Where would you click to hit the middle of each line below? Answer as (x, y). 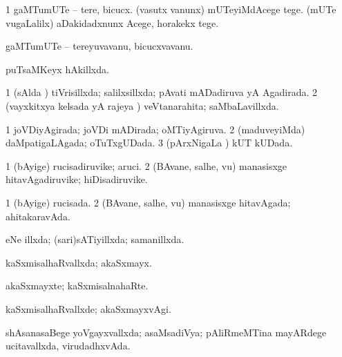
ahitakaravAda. (38, 216)
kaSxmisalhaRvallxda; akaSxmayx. (79, 262)
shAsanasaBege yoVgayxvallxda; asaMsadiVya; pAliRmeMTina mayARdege (166, 332)
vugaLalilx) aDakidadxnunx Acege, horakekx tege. (112, 22)
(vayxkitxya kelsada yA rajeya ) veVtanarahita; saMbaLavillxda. (142, 105)
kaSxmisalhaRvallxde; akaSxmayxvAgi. (88, 308)
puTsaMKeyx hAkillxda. (57, 69)
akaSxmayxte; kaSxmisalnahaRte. (77, 286)
